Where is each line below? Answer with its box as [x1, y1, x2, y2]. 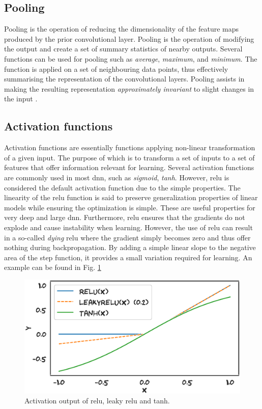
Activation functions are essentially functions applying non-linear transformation [4, 142, 255, 153]
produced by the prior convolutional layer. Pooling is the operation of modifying [4, 33, 254, 44]
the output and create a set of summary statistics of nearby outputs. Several [4, 43, 243, 54]
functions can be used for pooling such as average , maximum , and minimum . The [4, 53, 257, 64]
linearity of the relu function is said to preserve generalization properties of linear [4, 192, 258, 203]
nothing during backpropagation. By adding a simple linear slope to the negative [4, 242, 256, 253]
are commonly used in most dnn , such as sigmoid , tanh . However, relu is [4, 172, 229, 182]
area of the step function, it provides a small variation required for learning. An [4, 252, 252, 262]
